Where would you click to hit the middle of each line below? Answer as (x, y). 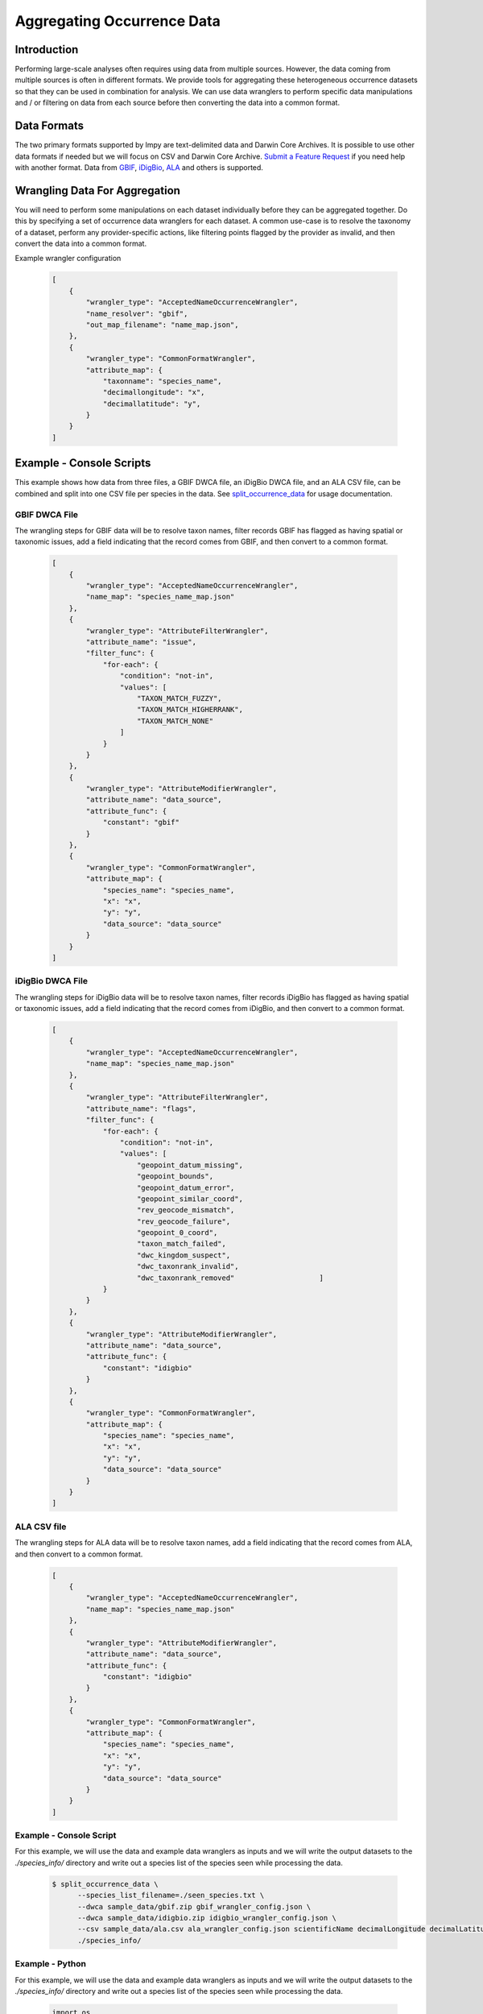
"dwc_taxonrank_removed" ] (231, 1278)
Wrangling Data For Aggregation (98, 191)
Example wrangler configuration (68, 259)
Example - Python (50, 1964)
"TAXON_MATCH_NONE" (175, 721)
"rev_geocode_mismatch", (186, 1210)
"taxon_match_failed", (182, 1244)
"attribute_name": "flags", (141, 1109)
